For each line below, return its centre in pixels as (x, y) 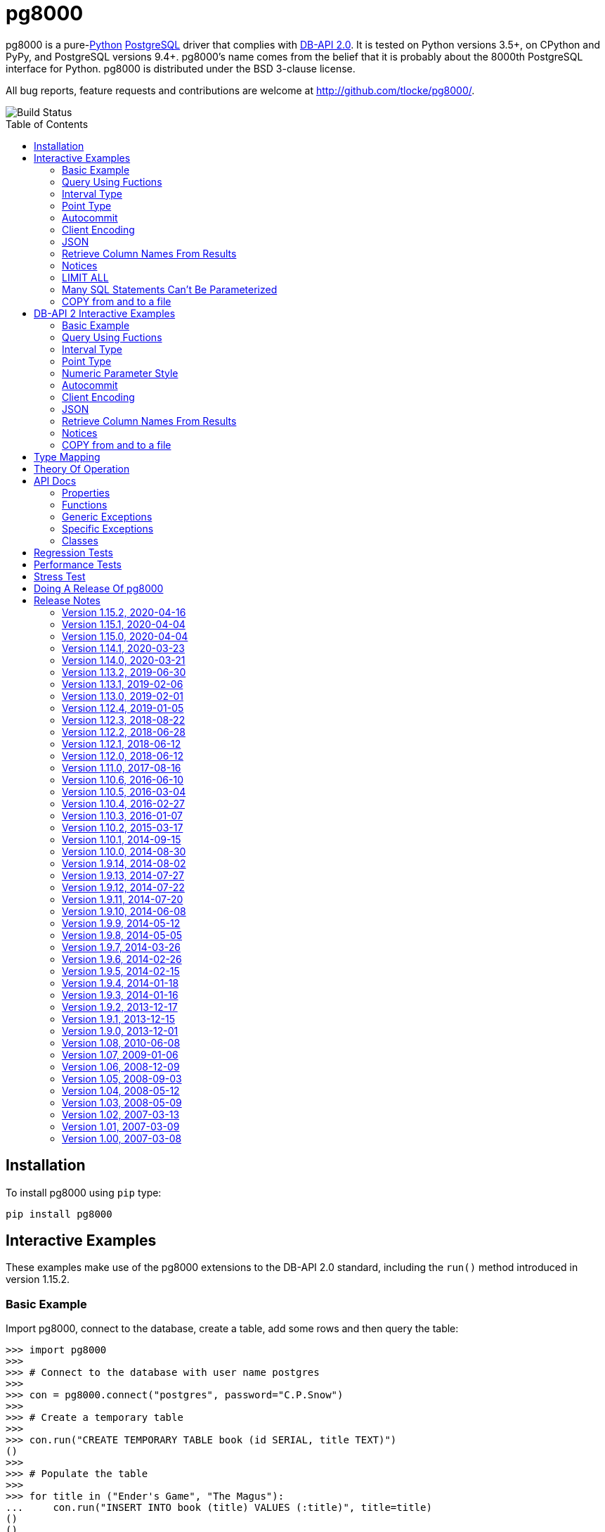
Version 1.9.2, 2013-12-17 (120, 1007)
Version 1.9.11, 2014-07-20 (123, 899)
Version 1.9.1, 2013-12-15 (119, 1019)
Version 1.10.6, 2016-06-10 (123, 779)
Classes (80, 540)
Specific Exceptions (108, 528)
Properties (86, 492)
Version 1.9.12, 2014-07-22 (123, 887)
